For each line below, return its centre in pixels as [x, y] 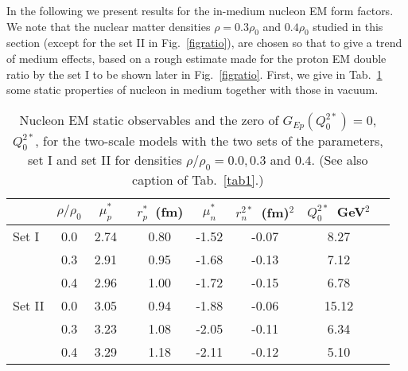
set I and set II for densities [105, 159]
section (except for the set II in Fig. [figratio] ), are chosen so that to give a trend [204, 43]
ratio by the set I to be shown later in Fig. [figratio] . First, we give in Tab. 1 [194, 74]
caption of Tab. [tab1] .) [198, 180]
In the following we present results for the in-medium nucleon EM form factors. [200, 10]
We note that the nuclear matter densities [109, 26]
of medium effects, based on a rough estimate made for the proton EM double [196, 58]
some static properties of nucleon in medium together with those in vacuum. [192, 90]
